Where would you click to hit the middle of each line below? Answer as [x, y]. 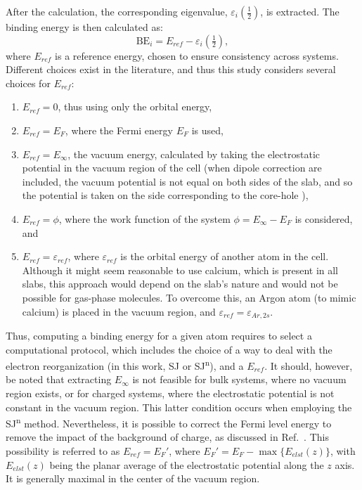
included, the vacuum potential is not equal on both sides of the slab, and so [187, 181]
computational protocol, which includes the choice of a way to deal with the [169, 349]
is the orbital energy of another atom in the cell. [225, 256]
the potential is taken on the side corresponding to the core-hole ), [165, 195]
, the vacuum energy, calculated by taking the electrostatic [194, 154]
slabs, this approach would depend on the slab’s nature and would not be [180, 284]
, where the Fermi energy [119, 130]
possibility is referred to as [63, 451]
